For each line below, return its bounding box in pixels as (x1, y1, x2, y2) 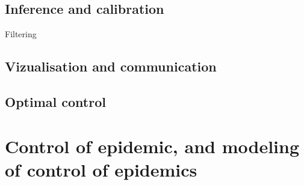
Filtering (5, 28, 37, 40)
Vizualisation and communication (5, 57, 217, 76)
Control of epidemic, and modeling (5, 133, 299, 158)
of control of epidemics (5, 157, 197, 181)
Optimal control (5, 92, 106, 111)
